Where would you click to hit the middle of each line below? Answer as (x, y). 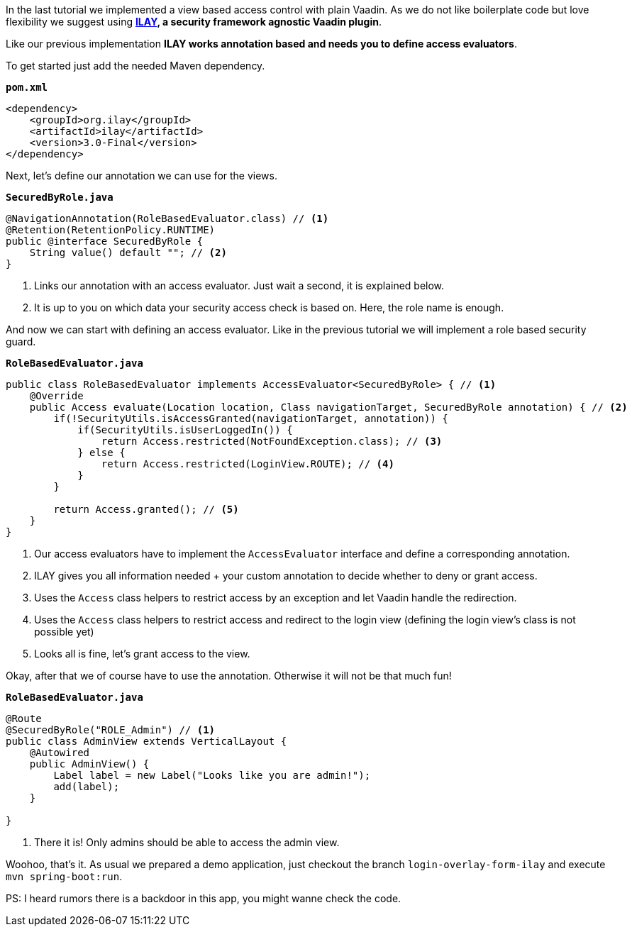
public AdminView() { (89, 764)
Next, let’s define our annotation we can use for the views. (142, 176)
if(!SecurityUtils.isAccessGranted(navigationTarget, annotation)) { (251, 418)
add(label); (87, 787)
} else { (101, 453)
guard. (21, 342)
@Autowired (60, 753)
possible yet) (64, 632)
